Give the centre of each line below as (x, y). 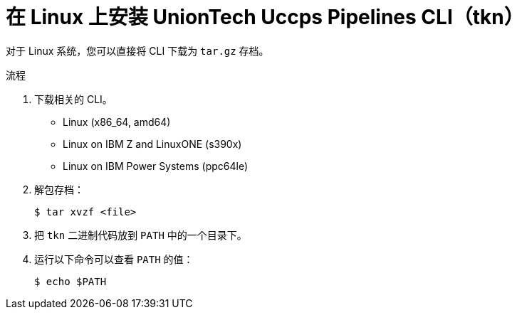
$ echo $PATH (70, 281)
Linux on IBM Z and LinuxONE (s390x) (152, 144)
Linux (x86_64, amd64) (117, 122)
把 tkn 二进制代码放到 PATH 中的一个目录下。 (141, 235)
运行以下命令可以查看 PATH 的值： (114, 259)
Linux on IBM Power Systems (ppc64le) (156, 166)
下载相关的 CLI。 (73, 99)
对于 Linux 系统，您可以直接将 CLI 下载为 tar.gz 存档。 (137, 50)
